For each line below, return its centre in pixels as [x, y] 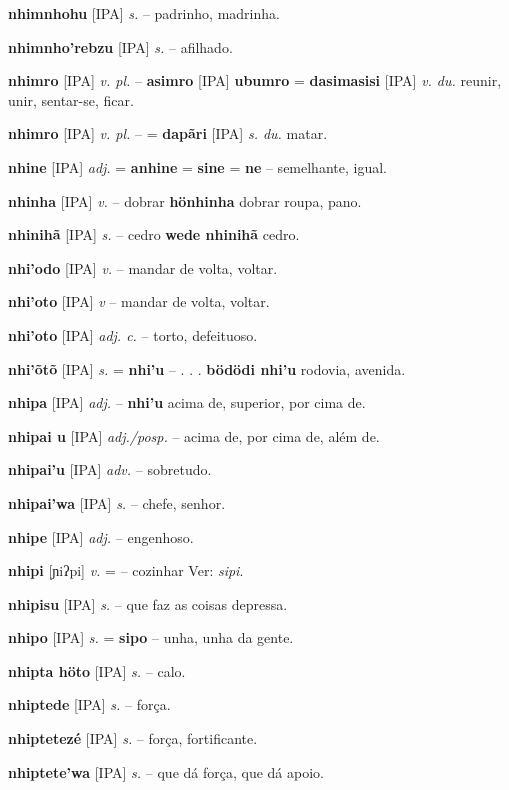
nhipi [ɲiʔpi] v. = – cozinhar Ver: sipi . [126, 570]
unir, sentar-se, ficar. [71, 99]
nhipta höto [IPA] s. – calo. [97, 670]
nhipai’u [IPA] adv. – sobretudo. [110, 469]
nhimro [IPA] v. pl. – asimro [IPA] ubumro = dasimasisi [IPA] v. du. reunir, [255, 80]
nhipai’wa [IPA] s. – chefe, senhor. [117, 502]
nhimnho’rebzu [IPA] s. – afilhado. [120, 46]
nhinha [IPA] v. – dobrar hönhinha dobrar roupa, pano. [185, 200]
